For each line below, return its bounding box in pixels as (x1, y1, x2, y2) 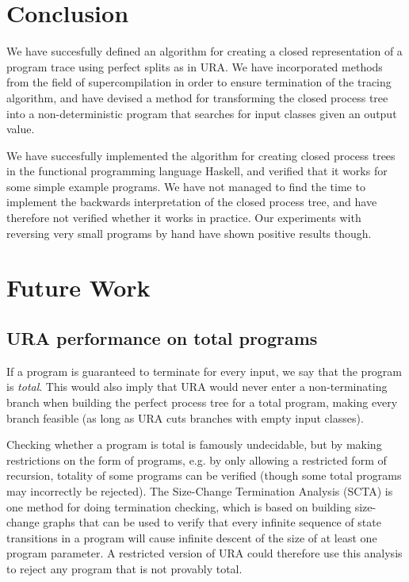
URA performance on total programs (6, 326, 318, 350)
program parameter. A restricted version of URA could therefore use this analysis (6, 545, 403, 561)
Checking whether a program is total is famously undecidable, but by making (6, 436, 382, 453)
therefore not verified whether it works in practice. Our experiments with (6, 209, 361, 226)
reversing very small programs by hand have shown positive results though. (6, 224, 372, 241)
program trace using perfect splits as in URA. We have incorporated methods (6, 58, 383, 75)
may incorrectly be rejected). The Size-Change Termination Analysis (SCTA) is (6, 482, 393, 499)
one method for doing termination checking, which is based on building (6, 498, 352, 515)
